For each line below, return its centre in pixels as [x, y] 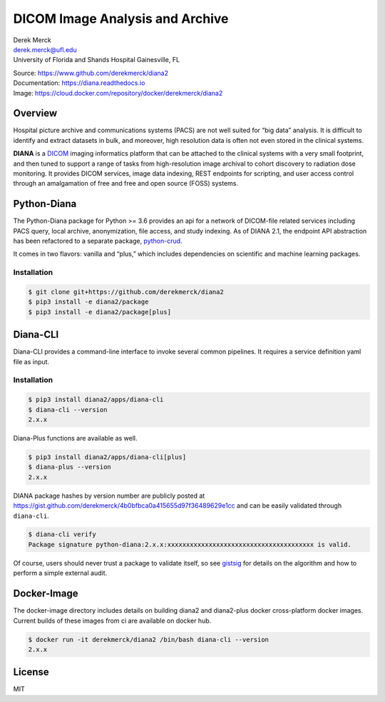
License [31, 672]
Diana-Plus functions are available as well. [75, 438]
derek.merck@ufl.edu [45, 49]
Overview [35, 113]
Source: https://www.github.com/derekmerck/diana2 [91, 73]
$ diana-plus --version [70, 467]
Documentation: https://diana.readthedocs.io [79, 83]
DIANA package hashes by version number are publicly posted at [109, 496]
